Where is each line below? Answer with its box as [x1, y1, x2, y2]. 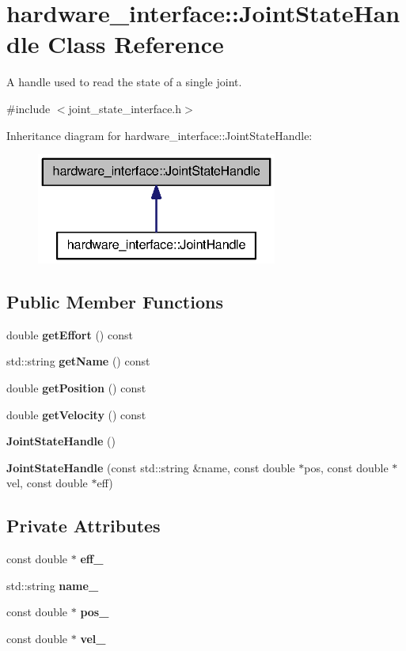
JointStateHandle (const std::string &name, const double [6, 459, 295, 475]
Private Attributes [6, 513, 161, 538]
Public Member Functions [6, 289, 223, 313]
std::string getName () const [6, 353, 150, 369]
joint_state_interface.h [68, 100, 182, 116]
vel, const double [6, 475, 88, 491]
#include [6, 100, 51, 116]
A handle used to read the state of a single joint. [6, 74, 242, 90]
